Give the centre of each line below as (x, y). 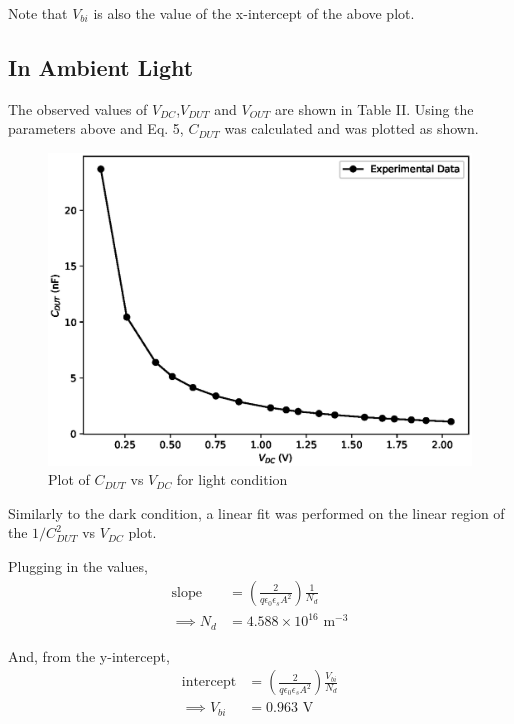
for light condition (232, 479)
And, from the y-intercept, (89, 655)
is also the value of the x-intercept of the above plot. (254, 13)
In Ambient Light (101, 66)
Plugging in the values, (78, 565)
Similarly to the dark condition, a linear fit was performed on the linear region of (256, 512)
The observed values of (78, 108)
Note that (38, 13)
